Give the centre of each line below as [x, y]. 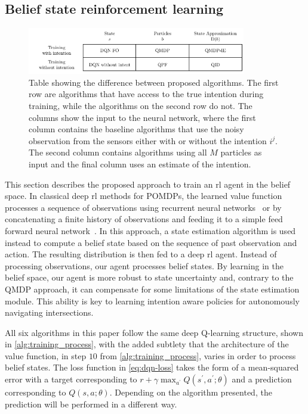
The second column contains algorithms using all [118, 152]
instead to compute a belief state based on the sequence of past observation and [151, 242]
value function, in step [46, 355]
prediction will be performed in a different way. [91, 404]
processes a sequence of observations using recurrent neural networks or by [143, 207]
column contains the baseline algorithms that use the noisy [136, 129]
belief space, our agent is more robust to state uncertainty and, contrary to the [149, 277]
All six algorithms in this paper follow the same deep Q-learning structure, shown [154, 332]
